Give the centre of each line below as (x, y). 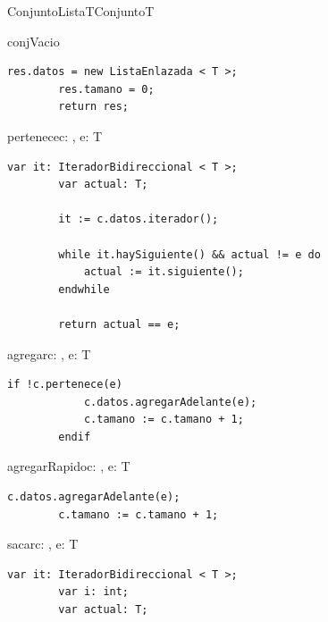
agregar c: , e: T (49, 353)
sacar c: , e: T (43, 544)
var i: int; (94, 592)
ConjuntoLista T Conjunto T (81, 11)
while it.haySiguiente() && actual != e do (189, 254)
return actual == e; (119, 324)
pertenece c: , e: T (55, 135)
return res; (94, 107)
